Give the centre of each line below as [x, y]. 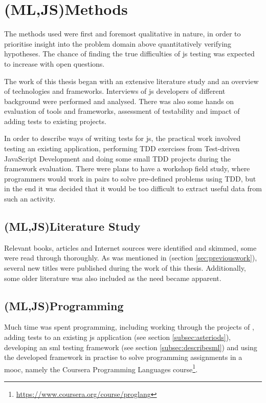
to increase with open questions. [54, 63]
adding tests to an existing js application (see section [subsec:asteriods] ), [117, 337]
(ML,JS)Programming [64, 305]
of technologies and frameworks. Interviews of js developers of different [115, 91]
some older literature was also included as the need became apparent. [113, 278]
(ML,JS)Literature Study [72, 226]
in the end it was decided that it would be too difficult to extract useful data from [133, 188]
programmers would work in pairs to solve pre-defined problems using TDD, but [130, 178]
